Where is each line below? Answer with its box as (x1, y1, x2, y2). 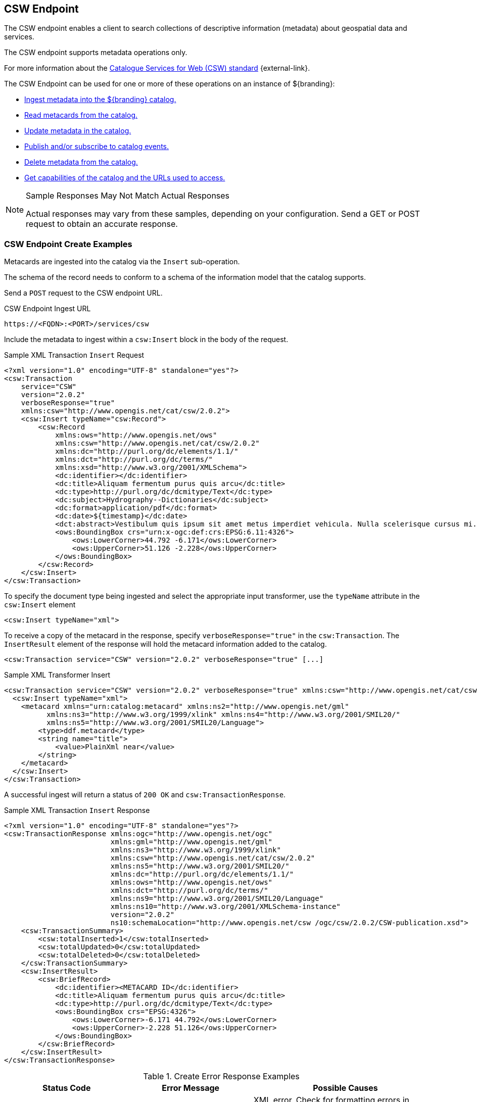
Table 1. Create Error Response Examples (143, 1071, 300, 1082)
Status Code (42, 1083, 91, 1093)
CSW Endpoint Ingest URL (4, 304, 91, 313)
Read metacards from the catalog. (24, 111, 138, 120)
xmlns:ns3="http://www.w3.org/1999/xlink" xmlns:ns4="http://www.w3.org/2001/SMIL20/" (46, 710, 400, 719)
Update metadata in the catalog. (24, 126, 131, 135)
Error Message (162, 1083, 220, 1093)
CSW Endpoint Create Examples (4, 238, 132, 249)
